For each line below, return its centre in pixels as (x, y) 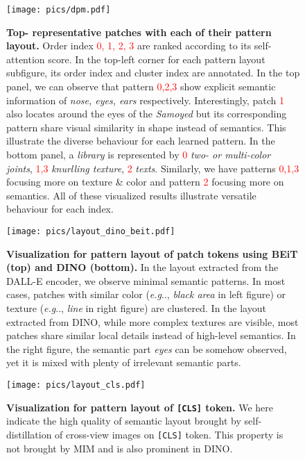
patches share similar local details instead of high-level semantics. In (151, 335)
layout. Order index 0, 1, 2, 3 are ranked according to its (129, 46)
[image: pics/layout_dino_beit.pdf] (91, 231)
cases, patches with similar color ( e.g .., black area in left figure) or (146, 294)
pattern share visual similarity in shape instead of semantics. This (146, 127)
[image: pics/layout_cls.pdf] (76, 385)
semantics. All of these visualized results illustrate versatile (131, 195)
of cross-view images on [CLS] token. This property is (169, 434)
